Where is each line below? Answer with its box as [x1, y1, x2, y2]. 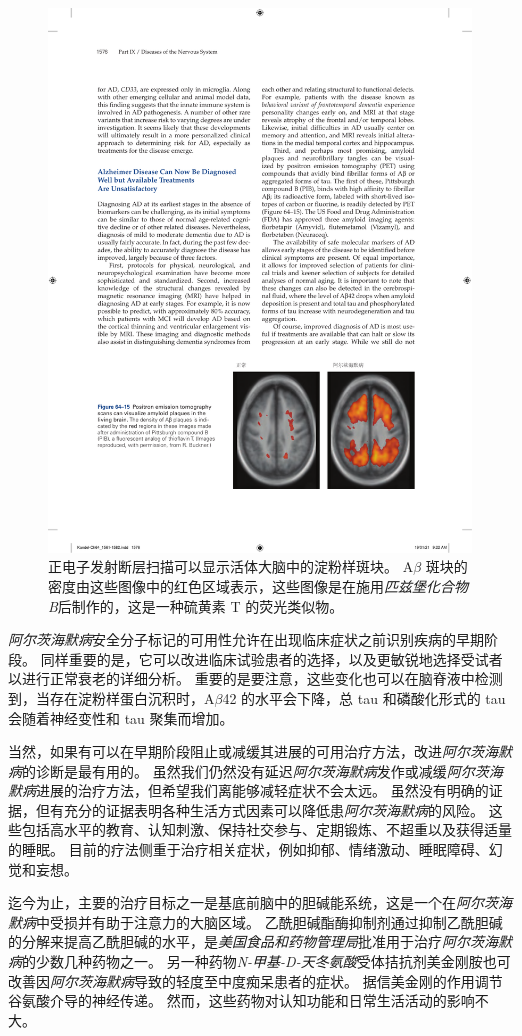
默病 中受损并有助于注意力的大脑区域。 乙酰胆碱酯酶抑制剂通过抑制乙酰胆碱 [8, 911, 503, 932]
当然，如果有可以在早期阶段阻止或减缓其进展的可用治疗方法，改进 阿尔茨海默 [8, 741, 512, 762]
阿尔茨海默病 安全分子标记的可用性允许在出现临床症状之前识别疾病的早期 [8, 629, 484, 650]
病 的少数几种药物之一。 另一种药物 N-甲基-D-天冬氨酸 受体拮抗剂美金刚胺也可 [8, 951, 511, 972]
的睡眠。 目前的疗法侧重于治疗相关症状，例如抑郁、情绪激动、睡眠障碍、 [8, 839, 489, 860]
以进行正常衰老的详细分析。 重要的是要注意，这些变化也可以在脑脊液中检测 [8, 668, 503, 689]
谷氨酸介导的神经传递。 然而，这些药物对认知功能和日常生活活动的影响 [8, 990, 475, 1011]
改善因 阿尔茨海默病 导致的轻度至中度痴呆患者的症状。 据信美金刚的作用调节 [8, 970, 503, 991]
